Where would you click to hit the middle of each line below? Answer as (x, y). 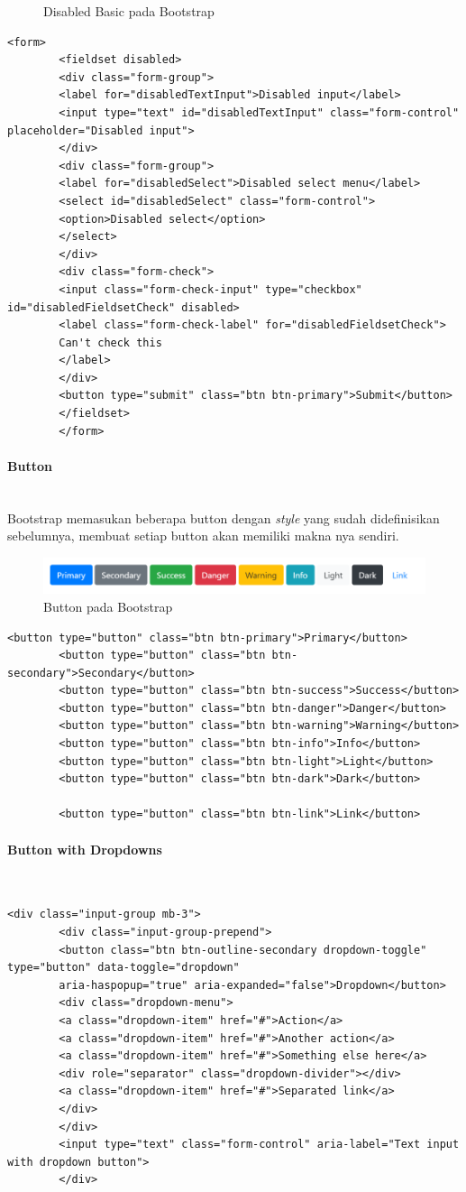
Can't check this (110, 342)
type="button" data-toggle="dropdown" (123, 968)
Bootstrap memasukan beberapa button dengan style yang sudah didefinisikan (224, 517)
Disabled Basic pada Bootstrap (129, 11)
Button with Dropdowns (85, 849)
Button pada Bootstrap (108, 606)
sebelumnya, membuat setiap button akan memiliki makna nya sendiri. (203, 536)
